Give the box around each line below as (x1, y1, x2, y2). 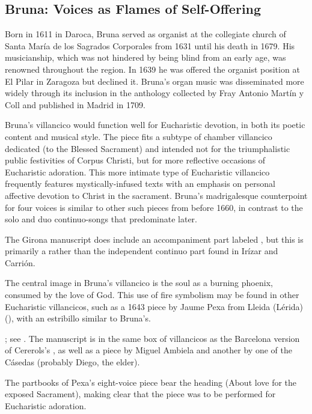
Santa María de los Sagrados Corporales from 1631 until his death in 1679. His (5, 39, 295, 52)
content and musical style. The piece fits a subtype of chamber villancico (5, 130, 272, 142)
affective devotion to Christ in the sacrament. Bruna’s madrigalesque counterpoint (5, 189, 308, 201)
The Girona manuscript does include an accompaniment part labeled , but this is (5, 233, 304, 245)
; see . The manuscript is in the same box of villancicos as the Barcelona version (5, 332, 300, 344)
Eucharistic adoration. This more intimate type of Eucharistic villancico (5, 165, 270, 178)
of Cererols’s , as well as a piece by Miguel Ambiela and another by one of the (5, 344, 292, 356)
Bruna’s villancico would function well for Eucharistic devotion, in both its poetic (5, 118, 305, 131)
